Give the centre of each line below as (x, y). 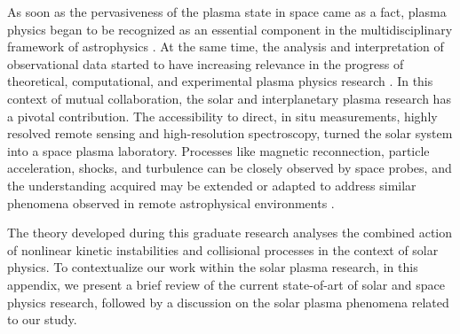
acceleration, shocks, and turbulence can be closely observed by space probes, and (230, 168)
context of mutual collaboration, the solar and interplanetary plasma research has (229, 98)
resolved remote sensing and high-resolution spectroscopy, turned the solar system (230, 133)
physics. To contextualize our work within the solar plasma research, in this (213, 267)
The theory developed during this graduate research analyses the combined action (230, 233)
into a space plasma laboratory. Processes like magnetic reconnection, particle (218, 150)
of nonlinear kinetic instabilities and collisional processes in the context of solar (223, 249)
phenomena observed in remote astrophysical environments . (171, 202)
